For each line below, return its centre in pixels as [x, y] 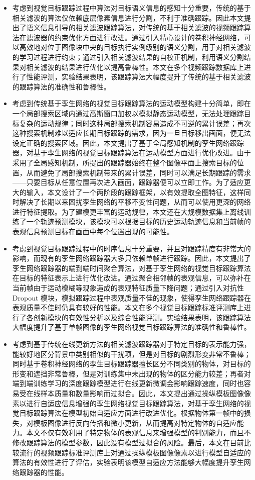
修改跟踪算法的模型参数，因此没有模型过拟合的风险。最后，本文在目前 [128, 442]
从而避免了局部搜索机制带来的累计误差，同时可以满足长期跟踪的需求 [139, 172]
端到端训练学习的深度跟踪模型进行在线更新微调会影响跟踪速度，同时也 [128, 383]
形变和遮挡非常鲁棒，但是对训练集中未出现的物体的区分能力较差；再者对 [132, 373]
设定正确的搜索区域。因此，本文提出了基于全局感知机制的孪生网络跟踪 [128, 142]
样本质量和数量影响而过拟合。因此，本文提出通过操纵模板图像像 [146, 393]
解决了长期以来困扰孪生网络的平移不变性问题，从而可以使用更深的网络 [135, 202]
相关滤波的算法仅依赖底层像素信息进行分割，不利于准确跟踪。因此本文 [128, 17]
